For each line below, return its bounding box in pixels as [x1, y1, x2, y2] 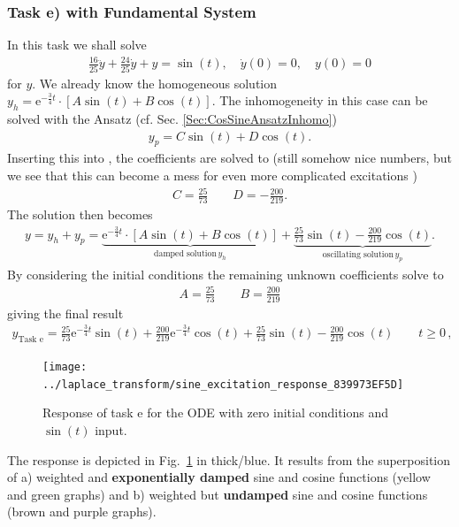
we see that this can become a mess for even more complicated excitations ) [7, 166, 417, 185]
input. [95, 421, 127, 439]
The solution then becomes [7, 205, 153, 224]
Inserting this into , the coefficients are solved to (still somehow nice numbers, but [7, 149, 453, 167]
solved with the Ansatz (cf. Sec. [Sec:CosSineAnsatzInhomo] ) [7, 110, 337, 128]
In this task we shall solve [7, 35, 147, 54]
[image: [42, 361, 88, 374]
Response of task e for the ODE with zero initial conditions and [42, 403, 389, 422]
